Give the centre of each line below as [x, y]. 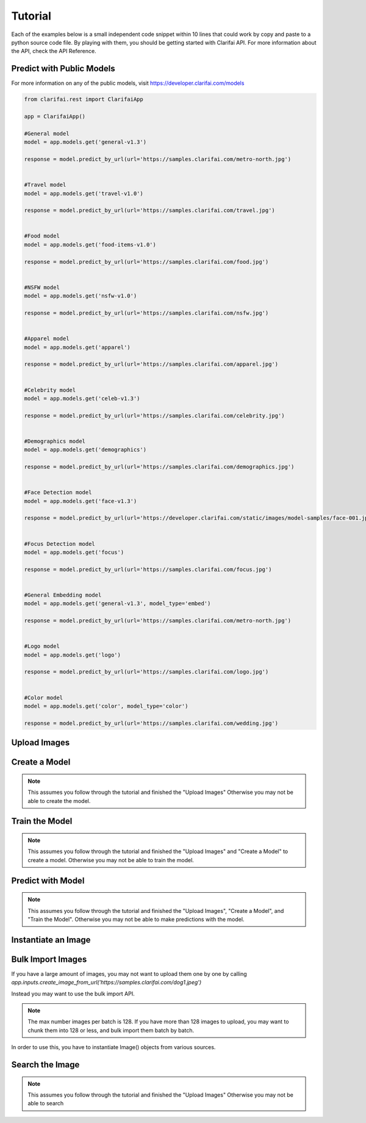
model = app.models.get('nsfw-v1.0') [81, 296]
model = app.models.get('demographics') [85, 450]
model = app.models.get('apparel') [77, 347]
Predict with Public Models [63, 69]
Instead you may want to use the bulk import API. [73, 994]
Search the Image [45, 1065]
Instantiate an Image [51, 939]
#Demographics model [55, 441]
